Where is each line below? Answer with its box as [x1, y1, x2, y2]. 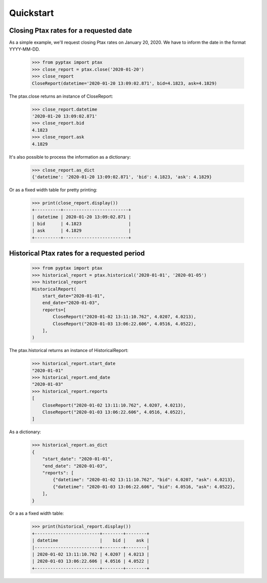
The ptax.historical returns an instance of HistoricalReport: [9, 348, 129, 353]
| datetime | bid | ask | [32, 538, 149, 543]
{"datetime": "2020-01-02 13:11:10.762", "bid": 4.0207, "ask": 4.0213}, [52, 477, 236, 483]
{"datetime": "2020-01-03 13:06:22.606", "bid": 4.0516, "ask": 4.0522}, [52, 484, 236, 489]
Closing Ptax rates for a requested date [9, 26, 133, 35]
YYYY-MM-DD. [9, 46, 40, 52]
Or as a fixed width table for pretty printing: [9, 186, 97, 193]
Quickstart [9, 7, 54, 18]
